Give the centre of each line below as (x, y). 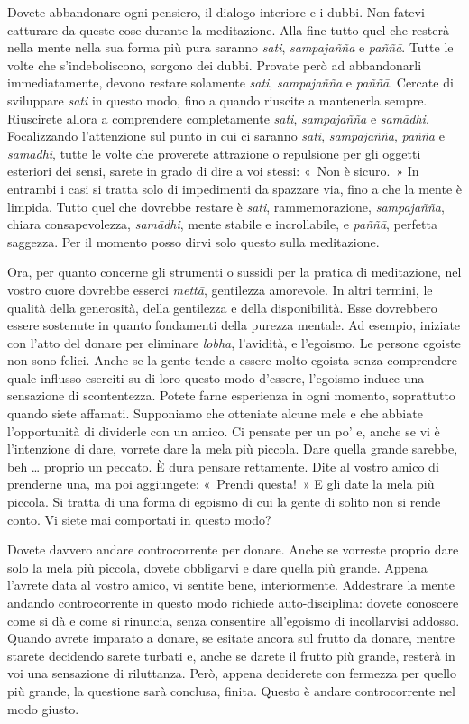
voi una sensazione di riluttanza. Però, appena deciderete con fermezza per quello (232, 673)
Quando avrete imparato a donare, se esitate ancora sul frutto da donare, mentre (231, 638)
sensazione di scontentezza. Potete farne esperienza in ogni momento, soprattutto (231, 395)
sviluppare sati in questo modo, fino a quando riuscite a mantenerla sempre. (217, 100)
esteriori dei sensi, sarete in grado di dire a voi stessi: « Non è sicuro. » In (213, 171)
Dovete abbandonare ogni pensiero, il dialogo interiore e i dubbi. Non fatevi (216, 12)
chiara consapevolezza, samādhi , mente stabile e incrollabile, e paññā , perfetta (222, 224)
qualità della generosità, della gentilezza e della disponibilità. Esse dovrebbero (222, 307)
